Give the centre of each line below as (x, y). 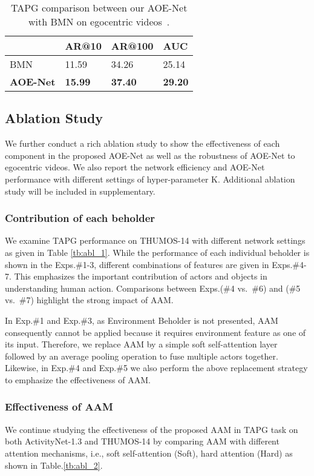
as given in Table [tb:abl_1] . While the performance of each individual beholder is (157, 252)
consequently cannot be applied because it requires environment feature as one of (155, 332)
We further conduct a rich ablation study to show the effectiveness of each (142, 143)
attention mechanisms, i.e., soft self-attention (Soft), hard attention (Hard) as (149, 453)
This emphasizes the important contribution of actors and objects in (141, 276)
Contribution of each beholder (80, 218)
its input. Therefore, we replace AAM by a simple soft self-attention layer (141, 344)
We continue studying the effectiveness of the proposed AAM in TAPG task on (152, 429)
